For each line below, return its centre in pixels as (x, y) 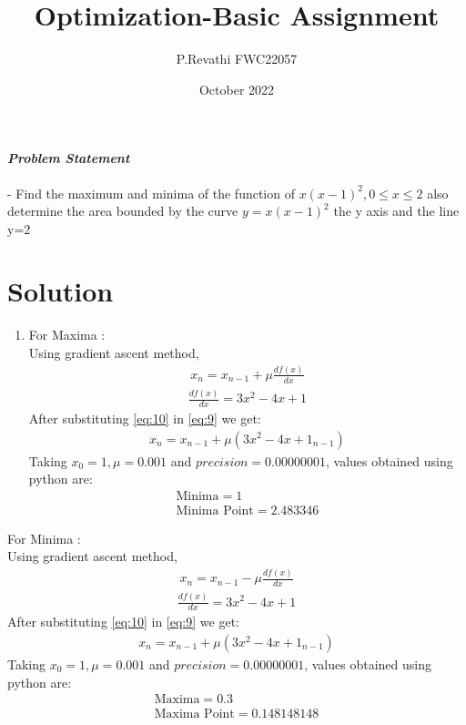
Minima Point (215, 511)
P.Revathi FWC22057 (237, 59)
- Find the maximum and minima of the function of (151, 193)
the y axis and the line (396, 211)
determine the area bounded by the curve (123, 211)
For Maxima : (67, 335)
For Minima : (44, 538)
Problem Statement (69, 158)
